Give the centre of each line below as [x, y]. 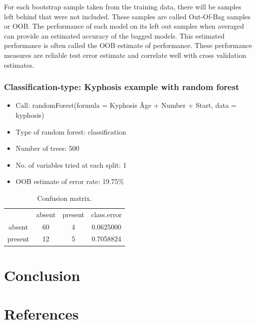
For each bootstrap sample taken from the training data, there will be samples [123, 6]
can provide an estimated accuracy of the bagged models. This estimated [114, 35]
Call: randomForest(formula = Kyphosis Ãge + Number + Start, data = [126, 105]
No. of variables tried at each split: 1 [71, 164]
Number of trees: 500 [47, 148]
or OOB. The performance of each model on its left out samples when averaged [124, 26]
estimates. [19, 65]
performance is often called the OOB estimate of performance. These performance [128, 45]
